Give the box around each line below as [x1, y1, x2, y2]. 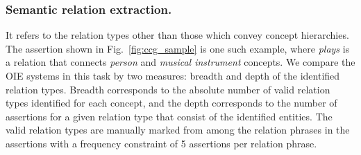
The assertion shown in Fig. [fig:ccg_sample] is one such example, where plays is [6, 41, 350, 55]
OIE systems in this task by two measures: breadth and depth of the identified [6, 69, 340, 82]
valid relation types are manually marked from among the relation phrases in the [6, 122, 350, 137]
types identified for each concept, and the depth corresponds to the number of [6, 95, 337, 110]
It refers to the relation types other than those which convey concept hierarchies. [6, 28, 349, 42]
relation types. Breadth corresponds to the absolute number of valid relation [6, 82, 330, 96]
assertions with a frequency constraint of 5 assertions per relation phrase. [6, 136, 317, 150]
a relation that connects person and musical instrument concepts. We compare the [6, 55, 355, 69]
